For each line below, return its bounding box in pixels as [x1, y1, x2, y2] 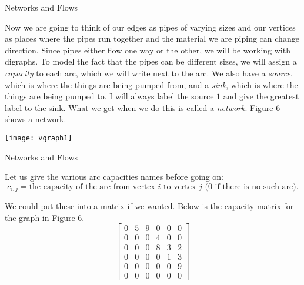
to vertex [163, 182, 196, 191]
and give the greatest [223, 90, 299, 102]
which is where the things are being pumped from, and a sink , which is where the [5, 78, 298, 90]
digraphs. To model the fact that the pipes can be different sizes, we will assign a [5, 55, 297, 68]
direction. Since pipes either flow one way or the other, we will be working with [5, 43, 290, 56]
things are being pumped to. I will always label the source [5, 90, 214, 102]
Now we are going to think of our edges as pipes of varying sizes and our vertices [5, 21, 296, 33]
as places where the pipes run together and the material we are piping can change [5, 32, 299, 45]
